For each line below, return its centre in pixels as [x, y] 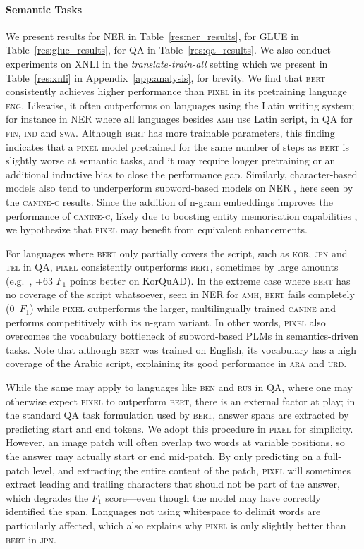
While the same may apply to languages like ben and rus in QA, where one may [179, 387]
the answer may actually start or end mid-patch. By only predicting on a [163, 456]
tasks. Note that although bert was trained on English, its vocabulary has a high [181, 349]
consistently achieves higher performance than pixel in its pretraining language [176, 91]
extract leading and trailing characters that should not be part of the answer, [173, 484]
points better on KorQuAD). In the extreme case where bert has [210, 280]
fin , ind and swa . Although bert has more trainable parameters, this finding [170, 132]
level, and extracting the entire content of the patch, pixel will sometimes [192, 470]
